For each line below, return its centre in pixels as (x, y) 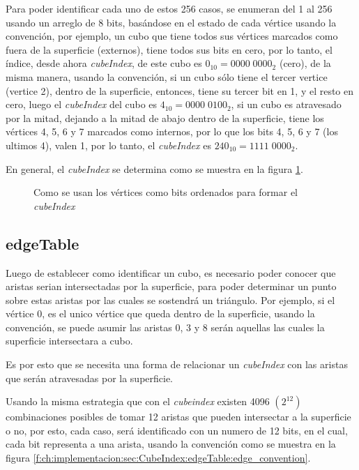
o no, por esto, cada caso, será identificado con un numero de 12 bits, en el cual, (177, 430)
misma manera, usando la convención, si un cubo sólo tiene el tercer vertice (167, 76)
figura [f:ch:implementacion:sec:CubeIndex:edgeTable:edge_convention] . (158, 458)
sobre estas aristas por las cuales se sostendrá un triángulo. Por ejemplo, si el (170, 300)
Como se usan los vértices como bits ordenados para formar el (166, 192)
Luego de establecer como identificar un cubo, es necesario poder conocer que (171, 272)
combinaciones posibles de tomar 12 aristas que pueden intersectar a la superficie (178, 417)
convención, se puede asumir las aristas (89, 327)
